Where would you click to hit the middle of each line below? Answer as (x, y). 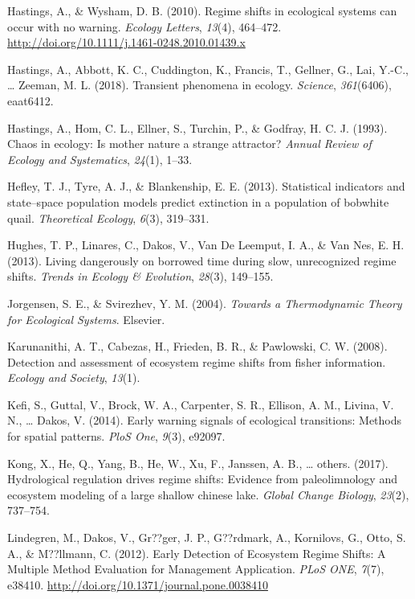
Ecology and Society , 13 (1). (74, 377)
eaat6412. (31, 100)
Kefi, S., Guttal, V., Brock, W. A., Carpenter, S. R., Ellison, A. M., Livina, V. (201, 404)
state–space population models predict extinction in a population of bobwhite (198, 201)
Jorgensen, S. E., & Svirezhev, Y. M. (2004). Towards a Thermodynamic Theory (205, 303)
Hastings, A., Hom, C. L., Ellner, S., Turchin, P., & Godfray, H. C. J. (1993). (197, 127)
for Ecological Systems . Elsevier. (86, 319)
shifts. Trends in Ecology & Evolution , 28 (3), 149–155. (140, 276)
